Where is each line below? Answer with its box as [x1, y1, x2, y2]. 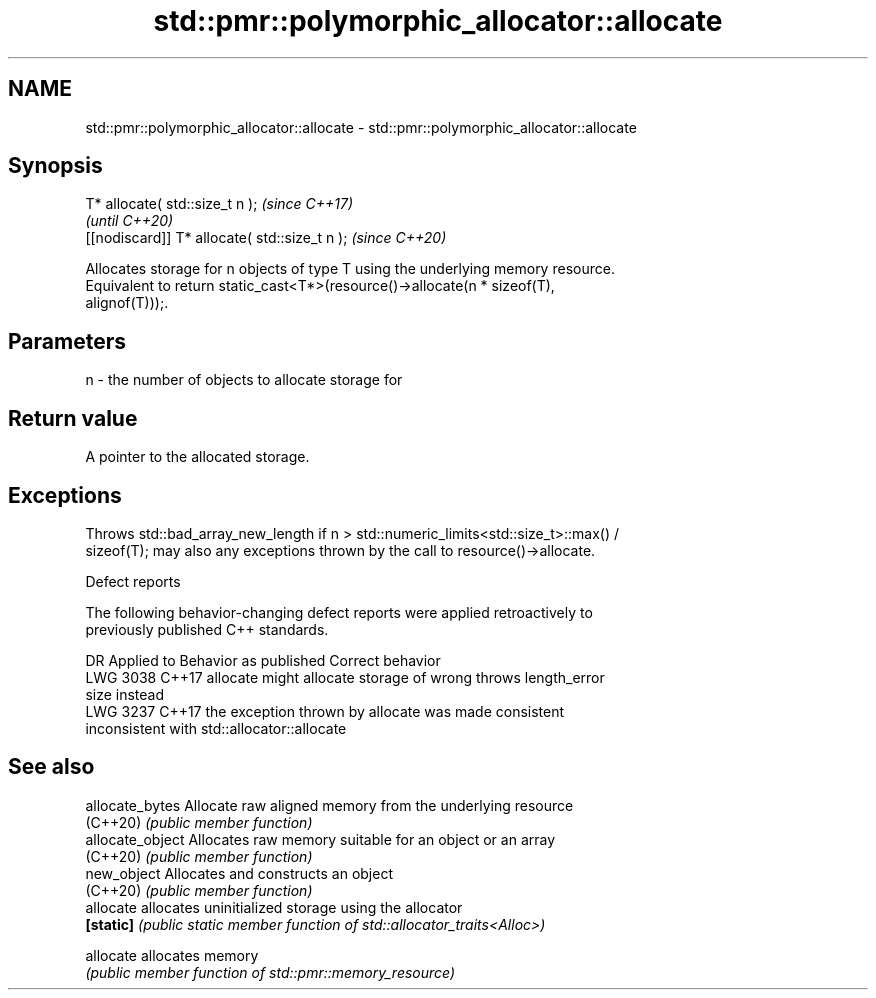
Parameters [8, 328, 126, 354]
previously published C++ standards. [85, 620, 329, 638]
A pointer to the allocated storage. [85, 448, 310, 466]
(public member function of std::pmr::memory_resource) [85, 963, 456, 981]
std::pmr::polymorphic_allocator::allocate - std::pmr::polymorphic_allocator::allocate [85, 118, 637, 136]
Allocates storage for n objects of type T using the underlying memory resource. [85, 260, 615, 278]
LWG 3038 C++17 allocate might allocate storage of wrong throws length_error [85, 668, 605, 686]
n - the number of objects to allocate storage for [85, 371, 403, 389]
